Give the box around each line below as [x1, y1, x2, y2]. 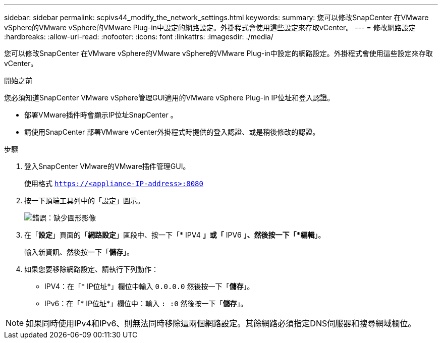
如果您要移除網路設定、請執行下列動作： [24, 265, 158, 273]
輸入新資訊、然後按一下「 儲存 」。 [24, 248, 134, 256]
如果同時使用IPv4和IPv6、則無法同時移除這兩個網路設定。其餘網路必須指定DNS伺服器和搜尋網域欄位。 [26, 318, 416, 328]
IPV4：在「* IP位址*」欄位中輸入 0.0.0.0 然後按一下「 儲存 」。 [44, 282, 254, 291]
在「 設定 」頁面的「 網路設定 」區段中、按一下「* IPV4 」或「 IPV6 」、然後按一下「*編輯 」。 [24, 231, 325, 239]
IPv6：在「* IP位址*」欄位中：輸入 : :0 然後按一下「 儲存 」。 [44, 299, 248, 308]
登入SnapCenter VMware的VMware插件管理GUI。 [24, 162, 190, 170]
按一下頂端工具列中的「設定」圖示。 [24, 196, 144, 205]
